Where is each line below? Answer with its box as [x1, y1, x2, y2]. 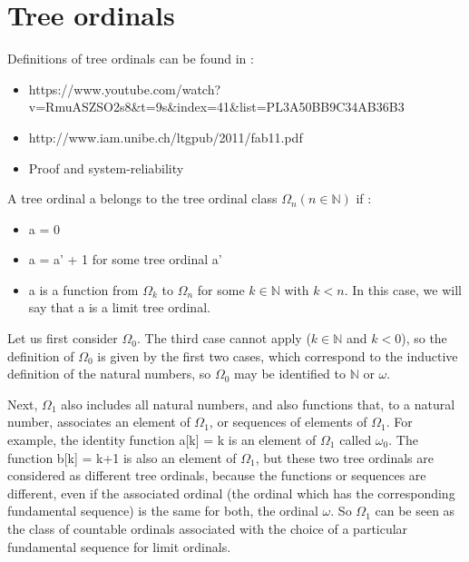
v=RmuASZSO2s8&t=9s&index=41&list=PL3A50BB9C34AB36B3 [28, 97, 405, 116]
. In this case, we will [344, 280, 462, 299]
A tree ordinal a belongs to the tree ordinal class [7, 189, 278, 208]
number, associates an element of [7, 412, 191, 431]
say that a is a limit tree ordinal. [28, 298, 210, 317]
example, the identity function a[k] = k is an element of [7, 430, 317, 449]
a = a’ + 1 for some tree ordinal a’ [28, 250, 222, 269]
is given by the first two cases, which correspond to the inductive [97, 346, 458, 365]
